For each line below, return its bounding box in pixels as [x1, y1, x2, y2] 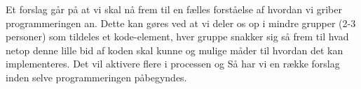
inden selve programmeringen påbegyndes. [6, 70, 187, 84]
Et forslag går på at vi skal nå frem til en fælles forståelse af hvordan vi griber [6, 2, 342, 16]
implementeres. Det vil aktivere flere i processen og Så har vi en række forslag [6, 56, 340, 71]
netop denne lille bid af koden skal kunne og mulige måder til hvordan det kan [6, 42, 343, 57]
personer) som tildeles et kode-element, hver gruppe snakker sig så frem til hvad [6, 29, 349, 44]
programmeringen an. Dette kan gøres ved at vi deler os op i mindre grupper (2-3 [6, 15, 356, 30]
